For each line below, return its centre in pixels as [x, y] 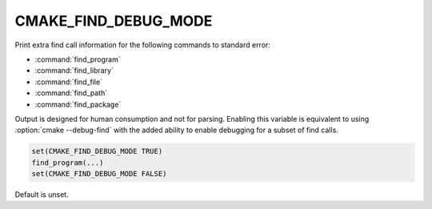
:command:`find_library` [74, 70]
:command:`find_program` [78, 59]
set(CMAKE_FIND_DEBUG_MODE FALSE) [99, 174]
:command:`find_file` [69, 82]
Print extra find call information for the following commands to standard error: [143, 45]
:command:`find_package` [78, 104]
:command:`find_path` [71, 93]
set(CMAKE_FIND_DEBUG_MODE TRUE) [97, 151]
